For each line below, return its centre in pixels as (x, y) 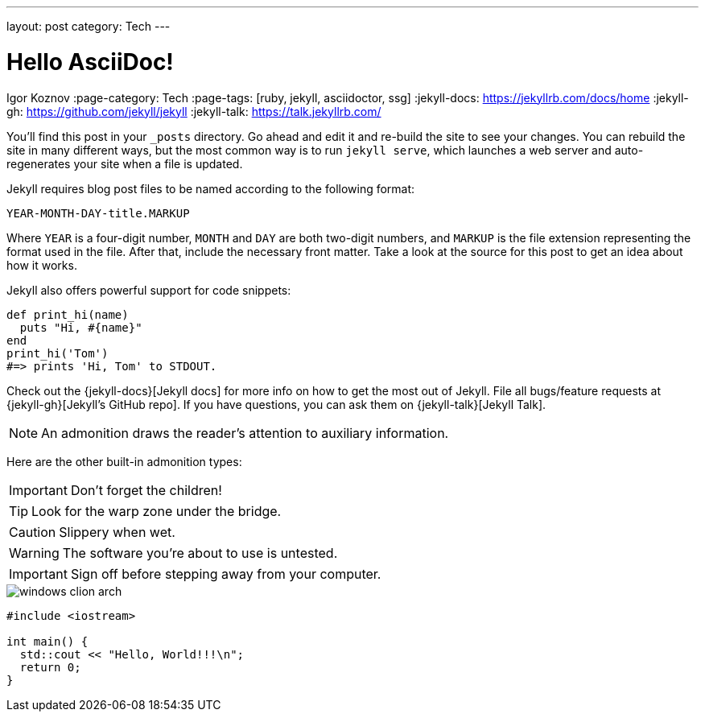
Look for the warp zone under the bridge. (157, 511)
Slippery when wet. (117, 532)
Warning (34, 553)
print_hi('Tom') (58, 353)
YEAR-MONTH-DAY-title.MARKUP (98, 213)
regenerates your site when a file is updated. (125, 163)
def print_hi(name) (68, 314)
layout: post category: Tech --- (89, 26)
